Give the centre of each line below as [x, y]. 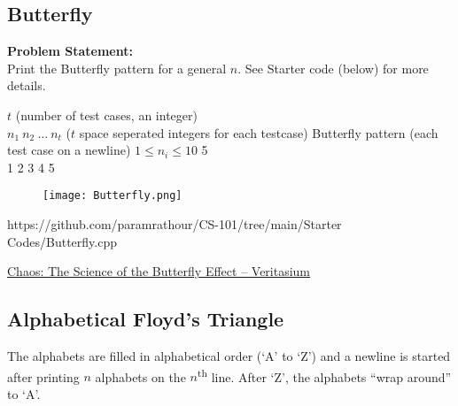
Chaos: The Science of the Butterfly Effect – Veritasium [159, 271]
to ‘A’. [24, 393]
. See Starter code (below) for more [333, 68]
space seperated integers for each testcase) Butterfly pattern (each [259, 132]
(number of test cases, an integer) [106, 115]
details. [27, 85]
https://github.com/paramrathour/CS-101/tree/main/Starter [175, 224]
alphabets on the [140, 376]
